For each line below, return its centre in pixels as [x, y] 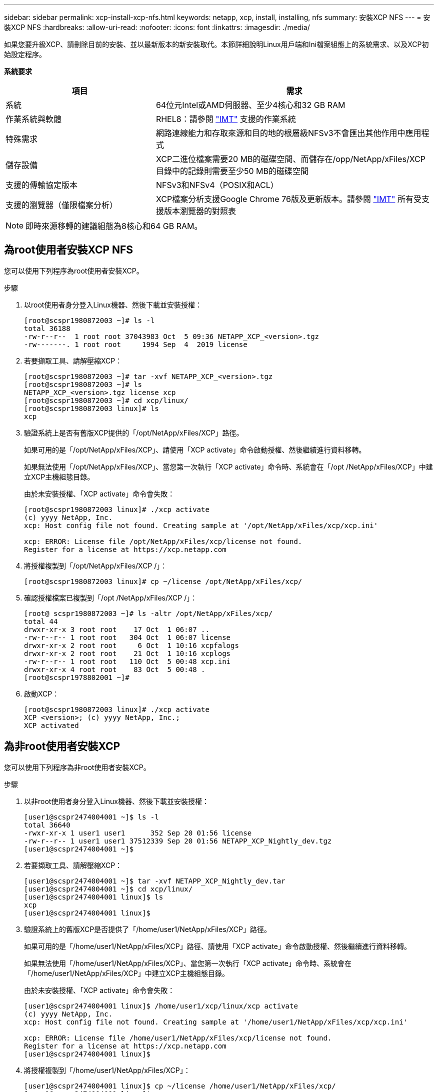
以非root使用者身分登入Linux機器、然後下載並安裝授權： [116, 801]
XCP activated [51, 725]
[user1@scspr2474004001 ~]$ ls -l [91, 817]
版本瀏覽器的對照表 [200, 211]
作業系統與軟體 [34, 119]
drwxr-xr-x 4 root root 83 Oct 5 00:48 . [115, 669]
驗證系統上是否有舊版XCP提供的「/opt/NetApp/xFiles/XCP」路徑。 [134, 432]
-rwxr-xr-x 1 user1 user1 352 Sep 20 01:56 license [138, 833]
